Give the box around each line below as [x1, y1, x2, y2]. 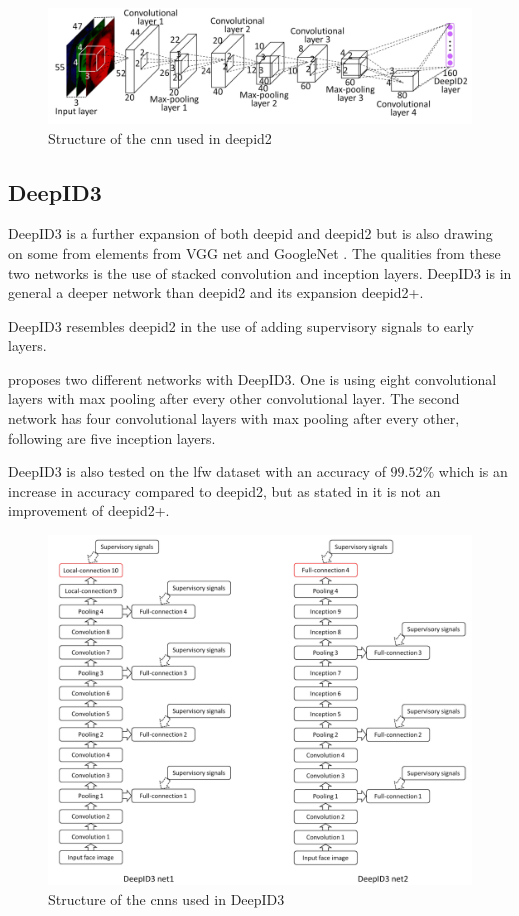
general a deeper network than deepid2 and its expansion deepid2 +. [8, 282, 424, 303]
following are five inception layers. [8, 427, 216, 448]
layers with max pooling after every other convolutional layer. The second [8, 388, 460, 409]
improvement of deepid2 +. [8, 500, 170, 521]
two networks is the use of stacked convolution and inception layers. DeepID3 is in [8, 262, 512, 283]
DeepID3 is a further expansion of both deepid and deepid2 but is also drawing [8, 223, 493, 244]
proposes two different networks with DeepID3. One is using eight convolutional [8, 368, 497, 389]
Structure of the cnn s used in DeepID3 [48, 888, 285, 909]
